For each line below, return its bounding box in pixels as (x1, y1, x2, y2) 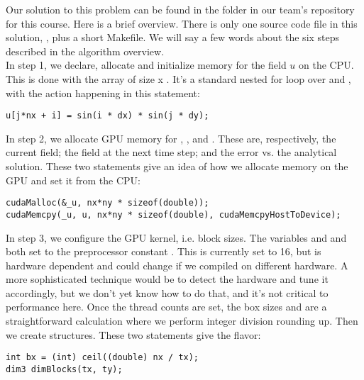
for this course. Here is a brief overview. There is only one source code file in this (6, 16, 358, 30)
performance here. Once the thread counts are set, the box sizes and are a (6, 299, 327, 314)
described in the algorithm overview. (6, 43, 165, 58)
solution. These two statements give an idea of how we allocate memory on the (6, 159, 348, 173)
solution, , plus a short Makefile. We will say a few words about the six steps (6, 30, 340, 45)
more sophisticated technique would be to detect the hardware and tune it (6, 272, 329, 286)
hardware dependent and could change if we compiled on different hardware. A (6, 257, 348, 272)
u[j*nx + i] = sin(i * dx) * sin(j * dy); (6, 111, 209, 121)
